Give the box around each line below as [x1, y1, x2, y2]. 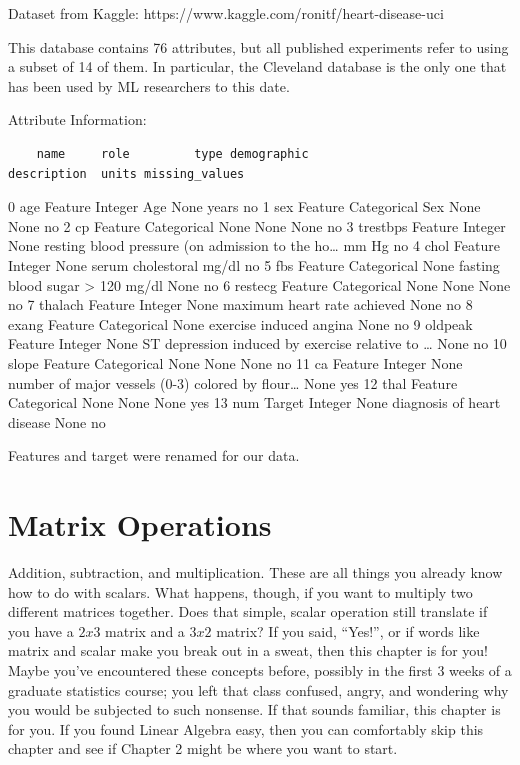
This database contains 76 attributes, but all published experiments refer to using [8, 36, 509, 57]
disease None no [8, 411, 106, 432]
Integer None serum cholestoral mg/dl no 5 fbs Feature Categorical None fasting [8, 254, 500, 275]
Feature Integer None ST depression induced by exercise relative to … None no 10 [8, 333, 507, 354]
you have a [8, 620, 74, 641]
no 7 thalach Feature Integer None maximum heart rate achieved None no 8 [8, 294, 473, 315]
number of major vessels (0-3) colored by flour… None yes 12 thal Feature [8, 372, 458, 393]
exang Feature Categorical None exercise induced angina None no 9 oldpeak [8, 313, 473, 334]
